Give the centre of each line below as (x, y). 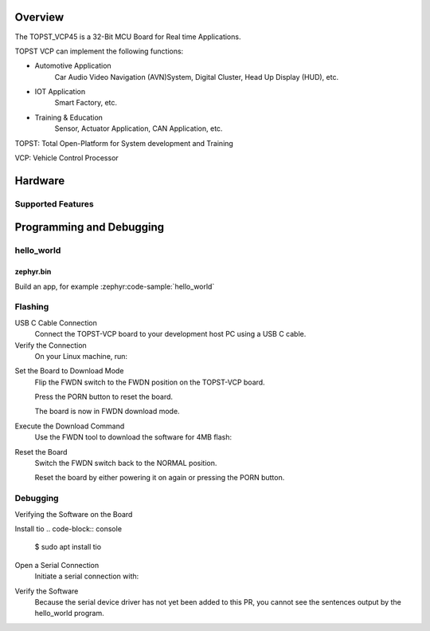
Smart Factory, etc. (86, 103)
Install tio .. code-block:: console (68, 528)
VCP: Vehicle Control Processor (66, 158)
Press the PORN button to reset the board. (104, 397)
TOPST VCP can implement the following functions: (99, 51)
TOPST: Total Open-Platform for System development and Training (124, 143)
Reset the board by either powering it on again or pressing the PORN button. (160, 478)
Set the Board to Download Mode (69, 371)
